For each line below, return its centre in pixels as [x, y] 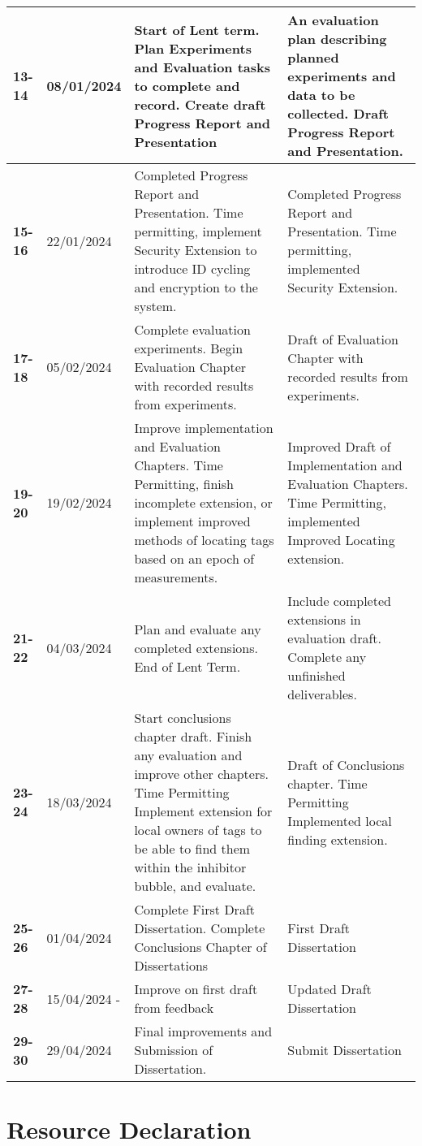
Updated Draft [329, 989]
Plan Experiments [193, 48]
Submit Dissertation [344, 1050]
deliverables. [322, 694]
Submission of [174, 1050]
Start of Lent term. [197, 29]
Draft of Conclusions [346, 764]
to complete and [187, 85]
